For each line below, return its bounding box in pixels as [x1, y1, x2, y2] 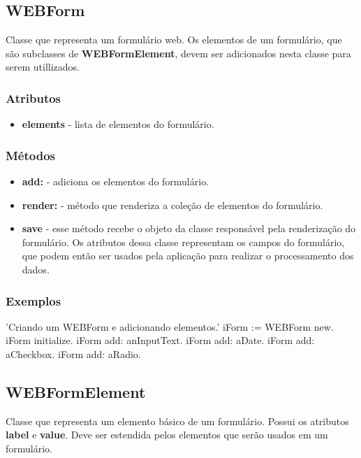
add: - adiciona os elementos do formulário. [22, 174, 209, 189]
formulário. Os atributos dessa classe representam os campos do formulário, [22, 234, 345, 249]
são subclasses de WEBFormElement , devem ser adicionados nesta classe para [6, 45, 351, 60]
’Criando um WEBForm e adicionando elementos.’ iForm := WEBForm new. [6, 319, 334, 334]
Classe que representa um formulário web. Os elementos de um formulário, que [6, 32, 342, 47]
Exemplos [6, 292, 61, 309]
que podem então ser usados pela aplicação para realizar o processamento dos [22, 248, 354, 263]
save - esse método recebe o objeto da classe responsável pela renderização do [22, 221, 356, 236]
